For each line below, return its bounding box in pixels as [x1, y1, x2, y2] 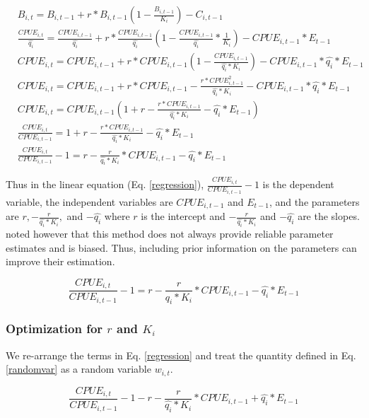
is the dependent [262, 177, 334, 192]
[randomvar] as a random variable [6, 361, 151, 376]
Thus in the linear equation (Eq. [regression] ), [6, 177, 204, 192]
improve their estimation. [6, 254, 115, 269]
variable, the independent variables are [6, 194, 173, 209]
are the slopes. [298, 209, 360, 223]
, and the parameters [269, 194, 360, 209]
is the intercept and [141, 209, 225, 223]
